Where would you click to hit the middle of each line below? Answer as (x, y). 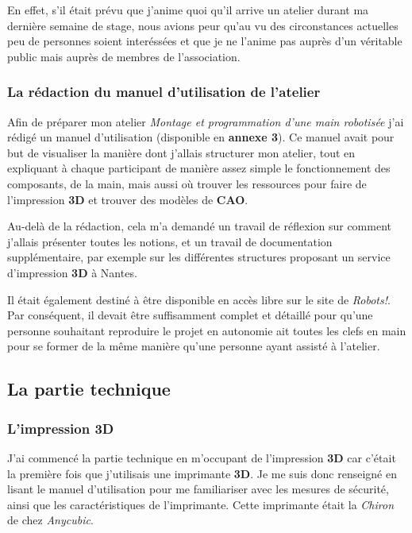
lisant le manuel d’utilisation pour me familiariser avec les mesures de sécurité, (198, 489)
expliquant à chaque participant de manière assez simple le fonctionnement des (199, 168)
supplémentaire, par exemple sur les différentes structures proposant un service (199, 257)
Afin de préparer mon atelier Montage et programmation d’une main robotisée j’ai (206, 121)
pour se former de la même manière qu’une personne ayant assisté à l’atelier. (194, 346)
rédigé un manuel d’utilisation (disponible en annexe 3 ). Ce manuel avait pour (201, 137)
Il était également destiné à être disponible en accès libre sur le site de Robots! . (199, 299)
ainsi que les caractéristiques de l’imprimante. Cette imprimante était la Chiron (201, 504)
